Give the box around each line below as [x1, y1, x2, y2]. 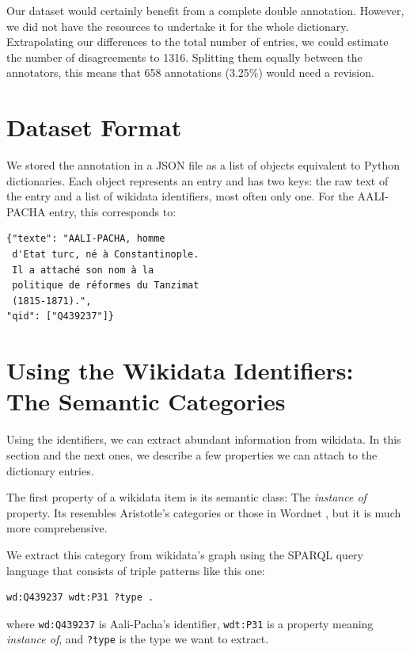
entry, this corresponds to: [49, 203, 177, 219]
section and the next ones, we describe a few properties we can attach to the [6, 446, 378, 463]
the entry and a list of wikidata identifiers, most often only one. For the [6, 188, 354, 204]
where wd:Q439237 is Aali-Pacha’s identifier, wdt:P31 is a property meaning [6, 615, 374, 631]
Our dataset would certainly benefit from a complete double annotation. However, [6, 2, 404, 18]
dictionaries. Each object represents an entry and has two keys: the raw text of [6, 172, 389, 189]
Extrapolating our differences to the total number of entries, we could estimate [6, 33, 389, 50]
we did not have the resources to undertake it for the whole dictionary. [6, 17, 349, 34]
